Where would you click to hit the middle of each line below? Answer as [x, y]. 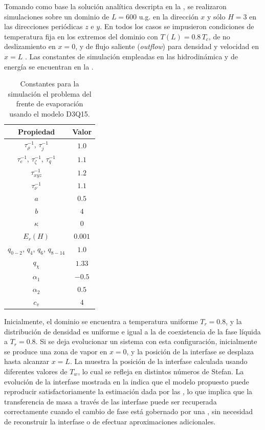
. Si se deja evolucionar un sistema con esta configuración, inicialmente [146, 341]
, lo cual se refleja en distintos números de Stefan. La [161, 371]
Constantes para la [50, 84]
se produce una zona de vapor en [56, 351]
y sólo [216, 16]
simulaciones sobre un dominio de [57, 16]
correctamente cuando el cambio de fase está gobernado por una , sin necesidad [129, 411]
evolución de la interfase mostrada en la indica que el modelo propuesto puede [127, 381]
